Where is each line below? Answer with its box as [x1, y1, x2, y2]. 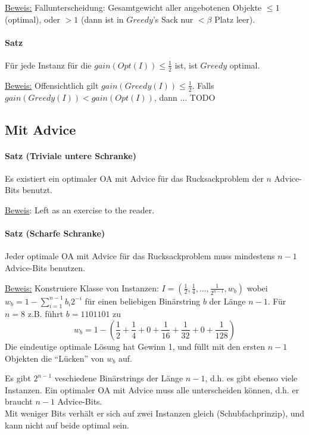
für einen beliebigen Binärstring [85, 294, 201, 307]
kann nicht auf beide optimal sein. [5, 418, 129, 431]
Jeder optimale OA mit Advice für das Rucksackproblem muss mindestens [5, 250, 275, 262]
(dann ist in [80, 13, 124, 25]
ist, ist [174, 58, 198, 71]
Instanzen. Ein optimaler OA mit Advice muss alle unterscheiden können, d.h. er [5, 383, 299, 396]
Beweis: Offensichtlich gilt [5, 79, 99, 91]
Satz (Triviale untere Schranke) [5, 149, 136, 161]
